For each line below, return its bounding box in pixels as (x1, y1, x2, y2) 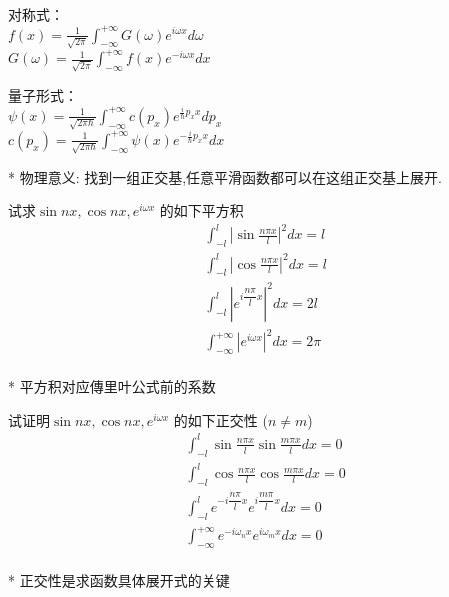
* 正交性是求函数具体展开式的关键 (8, 570, 230, 591)
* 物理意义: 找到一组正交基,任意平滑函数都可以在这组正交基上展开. (8, 166, 442, 187)
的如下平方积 (159, 200, 244, 221)
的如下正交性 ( (173, 409, 268, 430)
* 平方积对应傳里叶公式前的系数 (8, 376, 216, 397)
